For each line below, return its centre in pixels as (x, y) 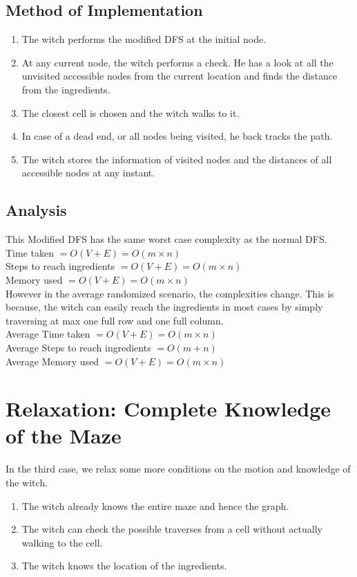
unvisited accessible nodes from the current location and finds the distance (180, 76)
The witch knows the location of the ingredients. (124, 566)
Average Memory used (52, 361)
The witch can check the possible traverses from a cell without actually (172, 529)
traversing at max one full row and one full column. (115, 320)
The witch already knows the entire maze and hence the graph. (155, 505)
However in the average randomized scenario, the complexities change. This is (170, 293)
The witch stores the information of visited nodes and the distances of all (177, 159)
